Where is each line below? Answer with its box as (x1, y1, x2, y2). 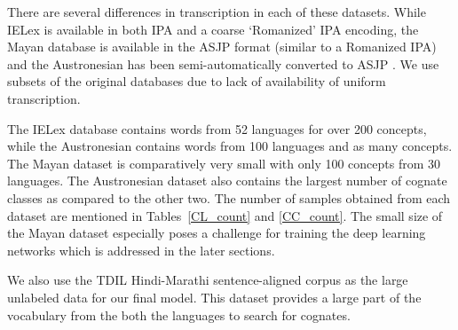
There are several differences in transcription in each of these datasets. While (7, 3, 426, 20)
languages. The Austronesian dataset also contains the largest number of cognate (7, 171, 447, 190)
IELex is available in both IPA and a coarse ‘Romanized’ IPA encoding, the (7, 20, 419, 38)
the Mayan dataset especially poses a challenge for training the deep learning (7, 224, 426, 242)
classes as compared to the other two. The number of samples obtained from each (7, 188, 451, 207)
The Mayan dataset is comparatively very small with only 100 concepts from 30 (7, 153, 441, 172)
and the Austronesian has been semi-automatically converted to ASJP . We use (7, 54, 439, 73)
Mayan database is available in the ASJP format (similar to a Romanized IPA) (7, 37, 437, 56)
